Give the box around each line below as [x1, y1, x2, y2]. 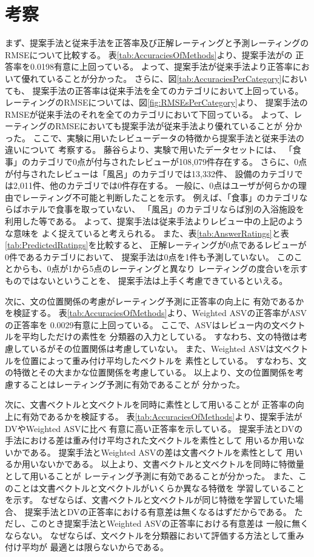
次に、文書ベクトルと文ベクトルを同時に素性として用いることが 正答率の [5, 398, 296, 411]
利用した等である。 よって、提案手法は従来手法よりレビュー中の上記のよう [5, 215, 304, 228]
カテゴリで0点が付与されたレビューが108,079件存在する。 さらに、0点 [30, 155, 307, 168]
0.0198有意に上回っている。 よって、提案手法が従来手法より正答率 [30, 60, 293, 73]
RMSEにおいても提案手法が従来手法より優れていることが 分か [55, 120, 302, 132]
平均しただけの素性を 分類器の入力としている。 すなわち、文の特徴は [21, 330, 299, 343]
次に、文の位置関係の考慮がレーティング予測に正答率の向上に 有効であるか [5, 294, 304, 307]
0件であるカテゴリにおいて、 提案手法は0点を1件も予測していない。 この [5, 250, 294, 263]
